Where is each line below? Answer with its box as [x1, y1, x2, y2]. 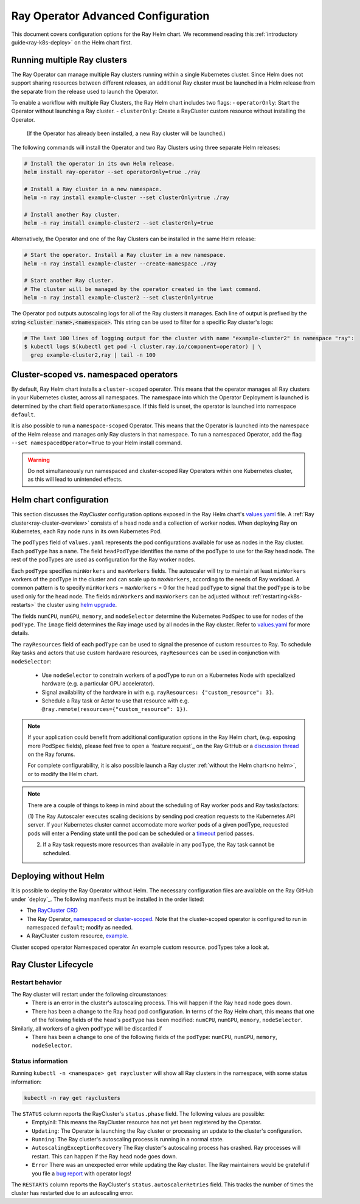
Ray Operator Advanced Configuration [11, 9, 210, 23]
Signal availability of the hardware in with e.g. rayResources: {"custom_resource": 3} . [41, 688, 274, 696]
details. [11, 629, 30, 637]
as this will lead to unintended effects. [27, 475, 123, 483]
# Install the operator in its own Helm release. [24, 160, 175, 167]
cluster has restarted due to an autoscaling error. [11, 1189, 134, 1197]
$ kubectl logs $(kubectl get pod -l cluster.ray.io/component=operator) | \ [24, 343, 261, 350]
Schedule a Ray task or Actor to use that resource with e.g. [41, 697, 190, 704]
